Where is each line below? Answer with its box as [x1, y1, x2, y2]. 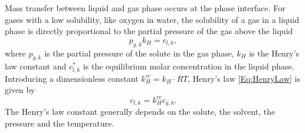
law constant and [5, 60, 67, 72]
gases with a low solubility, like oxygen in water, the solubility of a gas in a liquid [5, 13, 299, 25]
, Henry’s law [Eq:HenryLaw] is [188, 72, 301, 84]
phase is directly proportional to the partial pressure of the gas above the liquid [5, 25, 293, 37]
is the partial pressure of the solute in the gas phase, [44, 46, 234, 59]
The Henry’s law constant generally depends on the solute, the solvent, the [5, 105, 276, 117]
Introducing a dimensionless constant [5, 72, 139, 84]
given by [5, 84, 35, 96]
